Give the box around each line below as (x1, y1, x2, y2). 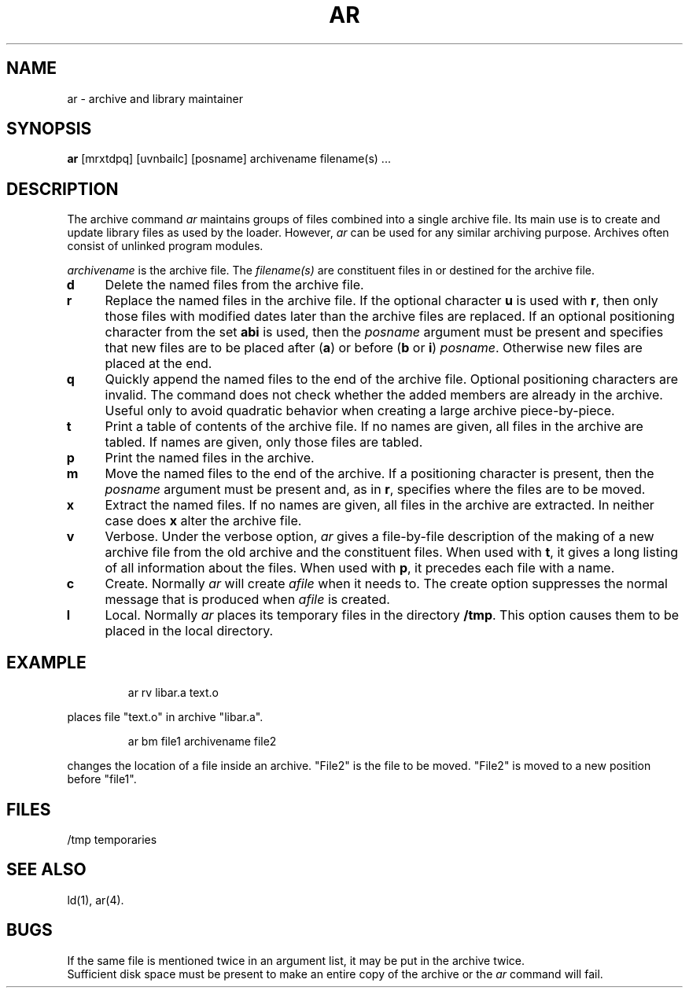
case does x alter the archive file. (105, 513, 302, 529)
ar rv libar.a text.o (127, 686, 219, 700)
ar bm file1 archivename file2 (127, 734, 277, 749)
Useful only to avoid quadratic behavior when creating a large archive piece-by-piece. (105, 403, 615, 419)
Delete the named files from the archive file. (105, 277, 364, 293)
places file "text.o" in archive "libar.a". (67, 710, 263, 724)
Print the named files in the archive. (105, 450, 315, 466)
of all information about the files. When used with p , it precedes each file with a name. (105, 560, 615, 576)
